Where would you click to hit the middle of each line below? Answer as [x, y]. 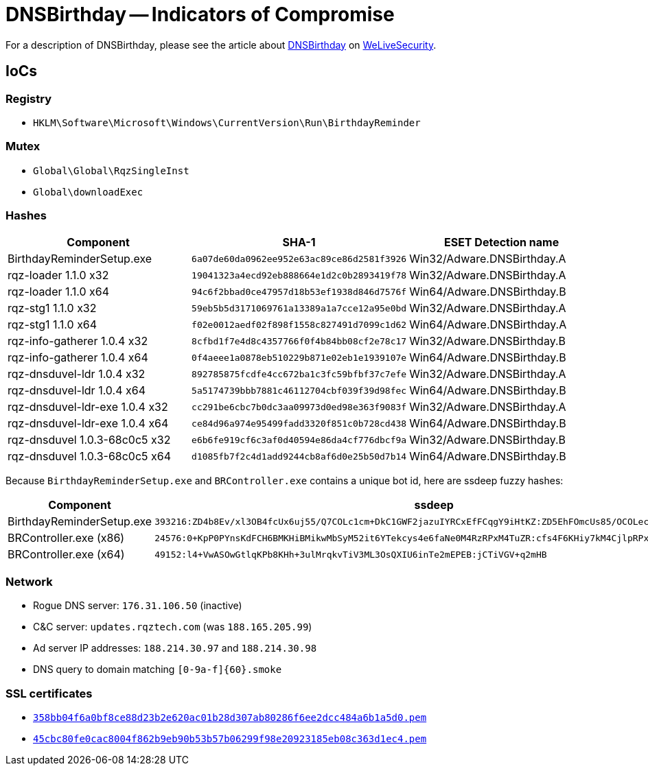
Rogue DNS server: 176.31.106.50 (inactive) [138, 606]
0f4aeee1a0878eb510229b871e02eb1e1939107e [299, 357]
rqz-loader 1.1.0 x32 [58, 275]
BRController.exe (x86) [66, 538]
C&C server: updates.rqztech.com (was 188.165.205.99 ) [173, 627]
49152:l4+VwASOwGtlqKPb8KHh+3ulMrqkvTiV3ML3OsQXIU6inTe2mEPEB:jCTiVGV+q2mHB [351, 554]
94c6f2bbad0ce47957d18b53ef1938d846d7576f [299, 292]
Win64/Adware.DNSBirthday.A [488, 325]
